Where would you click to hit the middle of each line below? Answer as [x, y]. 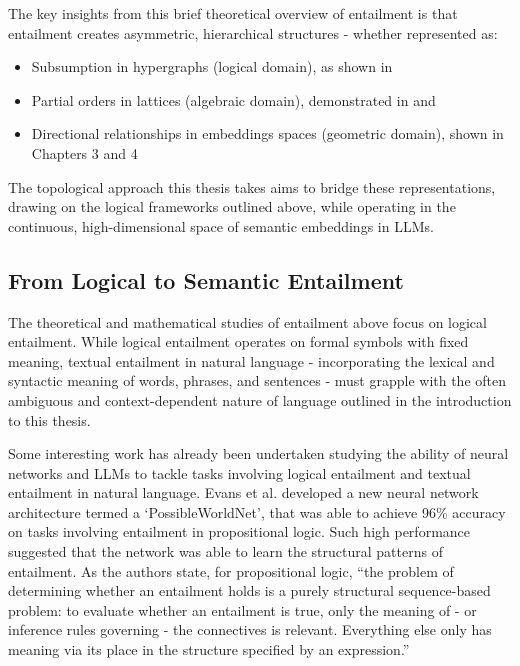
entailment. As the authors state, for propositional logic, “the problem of [231, 570]
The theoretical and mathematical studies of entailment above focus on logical [247, 321]
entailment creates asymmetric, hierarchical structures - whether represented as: [253, 32]
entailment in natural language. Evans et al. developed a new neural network [243, 492]
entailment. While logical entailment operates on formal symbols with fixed [238, 341]
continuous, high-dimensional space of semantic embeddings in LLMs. [221, 225]
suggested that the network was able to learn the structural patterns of [225, 551]
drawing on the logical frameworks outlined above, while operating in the [232, 206]
